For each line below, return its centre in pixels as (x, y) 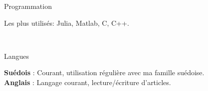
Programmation (28, 6)
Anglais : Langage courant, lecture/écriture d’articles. (88, 82)
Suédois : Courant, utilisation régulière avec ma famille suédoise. (104, 72)
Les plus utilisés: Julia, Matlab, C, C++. (67, 23)
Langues (17, 56)
